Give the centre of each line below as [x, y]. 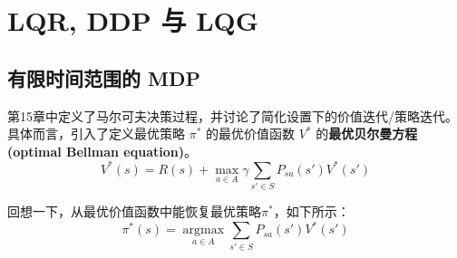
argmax [204, 230]
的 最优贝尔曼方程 [367, 134]
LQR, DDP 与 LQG [133, 20]
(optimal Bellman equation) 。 [102, 151]
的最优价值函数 [251, 134]
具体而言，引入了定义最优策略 [96, 134]
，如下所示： [311, 211]
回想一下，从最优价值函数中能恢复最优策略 [134, 211]
